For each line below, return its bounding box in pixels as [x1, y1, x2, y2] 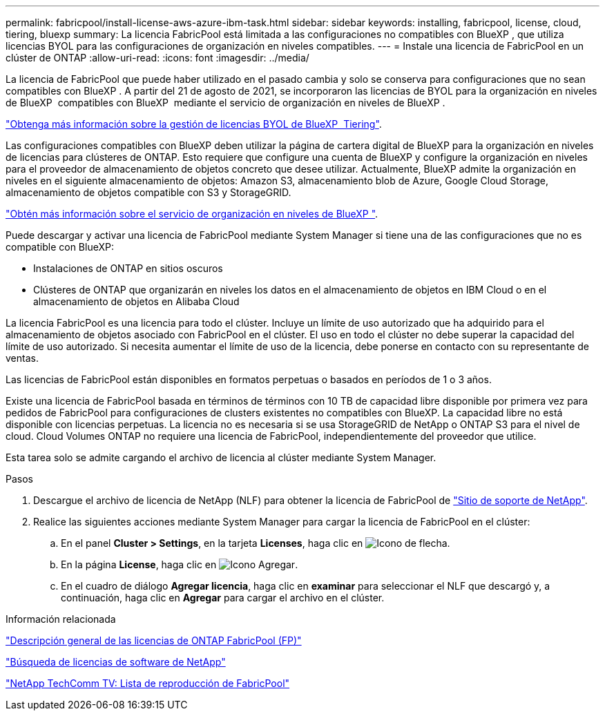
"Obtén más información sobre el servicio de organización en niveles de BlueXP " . [6, 208, 378, 220]
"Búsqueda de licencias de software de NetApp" [6, 656, 226, 668]
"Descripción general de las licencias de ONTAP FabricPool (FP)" [6, 635, 302, 646]
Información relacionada [6, 613, 116, 625]
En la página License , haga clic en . [61, 559, 298, 570]
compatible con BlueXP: [6, 241, 114, 253]
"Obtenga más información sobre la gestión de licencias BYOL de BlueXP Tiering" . [6, 118, 382, 130]
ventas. [6, 352, 39, 364]
